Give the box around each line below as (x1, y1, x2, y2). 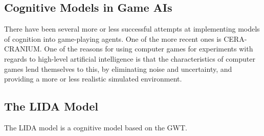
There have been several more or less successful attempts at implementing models (4, 23, 260, 34)
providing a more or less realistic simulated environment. (4, 73, 182, 84)
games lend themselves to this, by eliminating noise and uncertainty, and (4, 63, 232, 74)
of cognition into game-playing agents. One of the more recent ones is (4, 33, 222, 44)
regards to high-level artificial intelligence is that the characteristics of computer (4, 53, 255, 64)
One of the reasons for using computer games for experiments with (44, 43, 253, 54)
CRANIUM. (4, 43, 42, 54)
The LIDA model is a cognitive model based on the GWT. (4, 122, 187, 132)
